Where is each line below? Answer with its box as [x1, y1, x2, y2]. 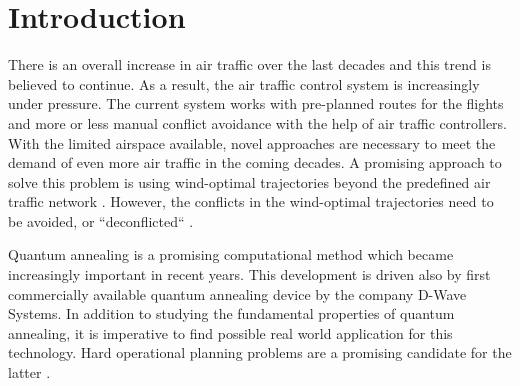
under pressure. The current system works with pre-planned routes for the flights [8, 93, 504, 114]
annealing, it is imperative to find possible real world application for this [8, 322, 453, 343]
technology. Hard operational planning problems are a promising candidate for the [8, 342, 512, 363]
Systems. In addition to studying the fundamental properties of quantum [8, 303, 455, 324]
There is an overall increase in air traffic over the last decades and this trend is [8, 54, 491, 75]
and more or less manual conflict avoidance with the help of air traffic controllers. [8, 112, 507, 133]
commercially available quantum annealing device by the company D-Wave [8, 283, 467, 304]
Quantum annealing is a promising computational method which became [8, 244, 454, 265]
